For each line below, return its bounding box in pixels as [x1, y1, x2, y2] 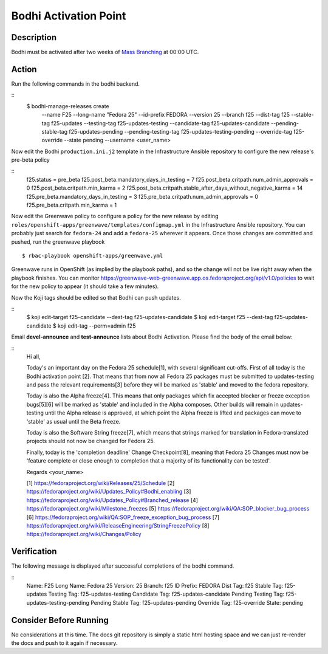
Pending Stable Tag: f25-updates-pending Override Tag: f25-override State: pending [90, 599, 303, 606]
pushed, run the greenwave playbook [11, 238, 105, 246]
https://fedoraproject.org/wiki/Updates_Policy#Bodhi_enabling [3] [26, 488, 191, 495]
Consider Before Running [11, 614, 109, 625]
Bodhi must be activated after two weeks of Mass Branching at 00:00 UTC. [11, 49, 199, 56]
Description [11, 32, 57, 43]
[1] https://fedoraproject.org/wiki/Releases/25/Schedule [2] [26, 479, 175, 486]
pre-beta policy [11, 156, 50, 163]
